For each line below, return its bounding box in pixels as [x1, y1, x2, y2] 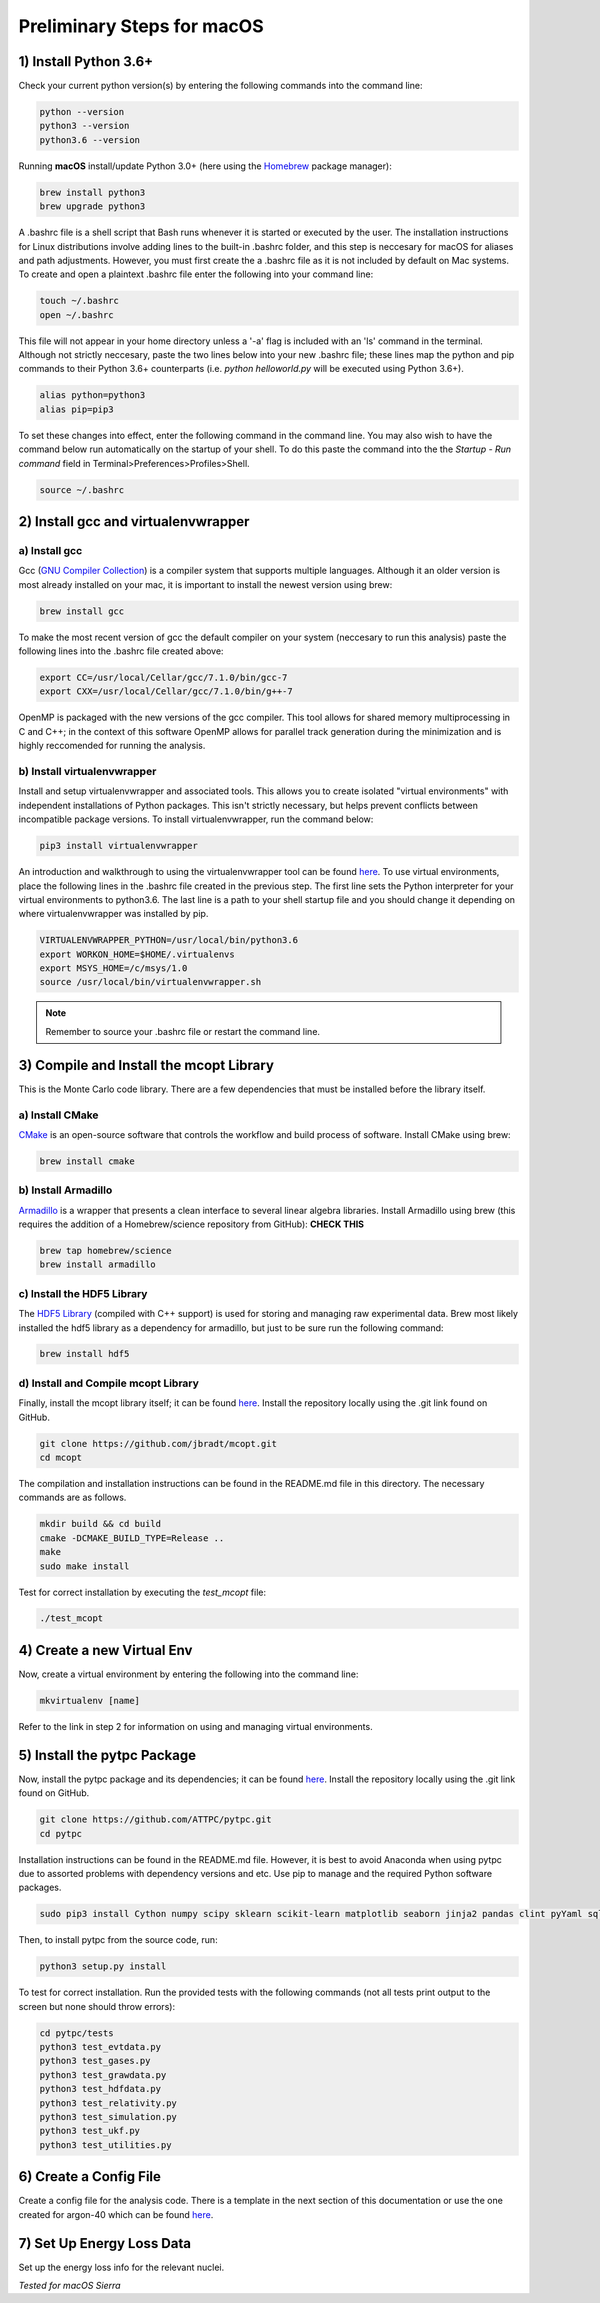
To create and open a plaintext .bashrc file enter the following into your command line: [18, 268, 374, 280]
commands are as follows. [18, 1491, 127, 1504]
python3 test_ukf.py [39, 2125, 140, 2137]
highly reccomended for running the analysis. [18, 740, 206, 752]
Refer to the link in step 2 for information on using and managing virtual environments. [18, 1720, 374, 1732]
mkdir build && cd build [39, 1518, 162, 1530]
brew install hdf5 [39, 1348, 130, 1360]
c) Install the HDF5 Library [18, 1286, 148, 1300]
